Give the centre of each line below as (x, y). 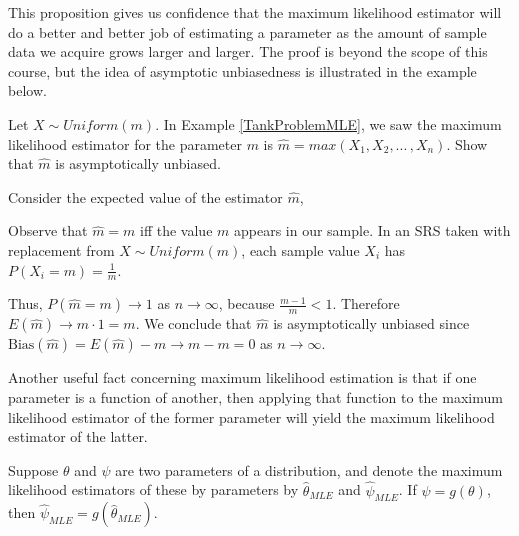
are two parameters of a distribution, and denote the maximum (309, 469)
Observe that (48, 230)
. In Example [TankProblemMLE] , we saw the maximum (328, 123)
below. (27, 90)
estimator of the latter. (78, 436)
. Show (467, 143)
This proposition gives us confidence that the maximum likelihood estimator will (255, 12)
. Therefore (366, 303)
